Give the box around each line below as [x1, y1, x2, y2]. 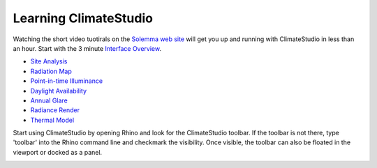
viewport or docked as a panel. [13, 148, 103, 156]
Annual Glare [30, 96, 68, 105]
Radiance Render [30, 106, 80, 114]
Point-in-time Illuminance [30, 77, 103, 85]
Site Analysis [30, 57, 68, 66]
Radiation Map [30, 67, 73, 75]
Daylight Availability [30, 86, 87, 95]
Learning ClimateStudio [13, 10, 154, 26]
